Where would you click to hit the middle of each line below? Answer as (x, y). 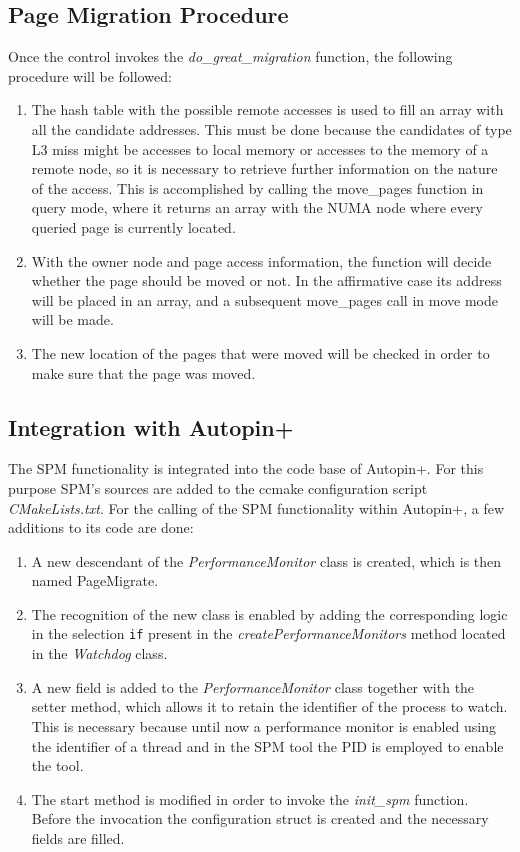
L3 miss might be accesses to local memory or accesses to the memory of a (260, 148)
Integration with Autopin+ (151, 426)
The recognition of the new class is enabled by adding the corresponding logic (269, 613)
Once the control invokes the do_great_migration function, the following (230, 56)
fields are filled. (78, 837)
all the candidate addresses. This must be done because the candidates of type (271, 128)
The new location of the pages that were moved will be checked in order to (260, 352)
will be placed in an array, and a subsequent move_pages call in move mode (264, 299)
